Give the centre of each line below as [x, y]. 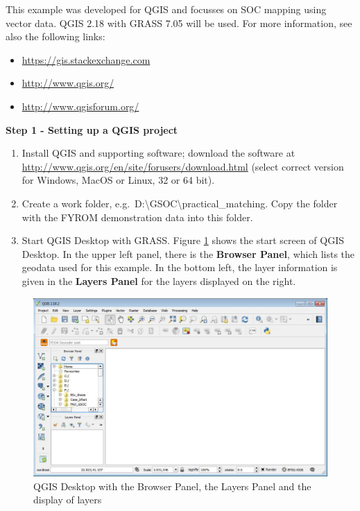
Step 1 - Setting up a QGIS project [92, 129]
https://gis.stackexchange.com [86, 59]
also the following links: [55, 36]
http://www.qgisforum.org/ [80, 106]
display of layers [68, 500]
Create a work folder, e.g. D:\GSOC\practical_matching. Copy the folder [180, 203]
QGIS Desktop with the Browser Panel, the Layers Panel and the [172, 486]
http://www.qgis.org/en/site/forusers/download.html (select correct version [183, 166]
